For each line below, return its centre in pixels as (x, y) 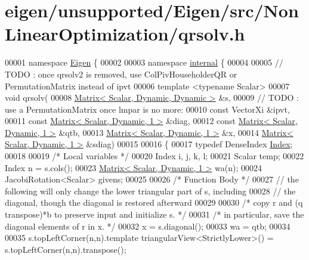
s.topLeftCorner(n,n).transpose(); (66, 249)
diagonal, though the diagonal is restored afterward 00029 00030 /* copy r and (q (154, 202)
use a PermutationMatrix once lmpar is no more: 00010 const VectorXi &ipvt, (147, 109)
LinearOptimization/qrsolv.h (125, 34)
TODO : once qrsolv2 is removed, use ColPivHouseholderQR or (121, 74)
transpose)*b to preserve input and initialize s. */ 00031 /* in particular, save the (154, 214)
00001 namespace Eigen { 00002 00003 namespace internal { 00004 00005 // (144, 62)
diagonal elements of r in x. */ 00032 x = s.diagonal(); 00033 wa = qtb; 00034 (148, 226)
